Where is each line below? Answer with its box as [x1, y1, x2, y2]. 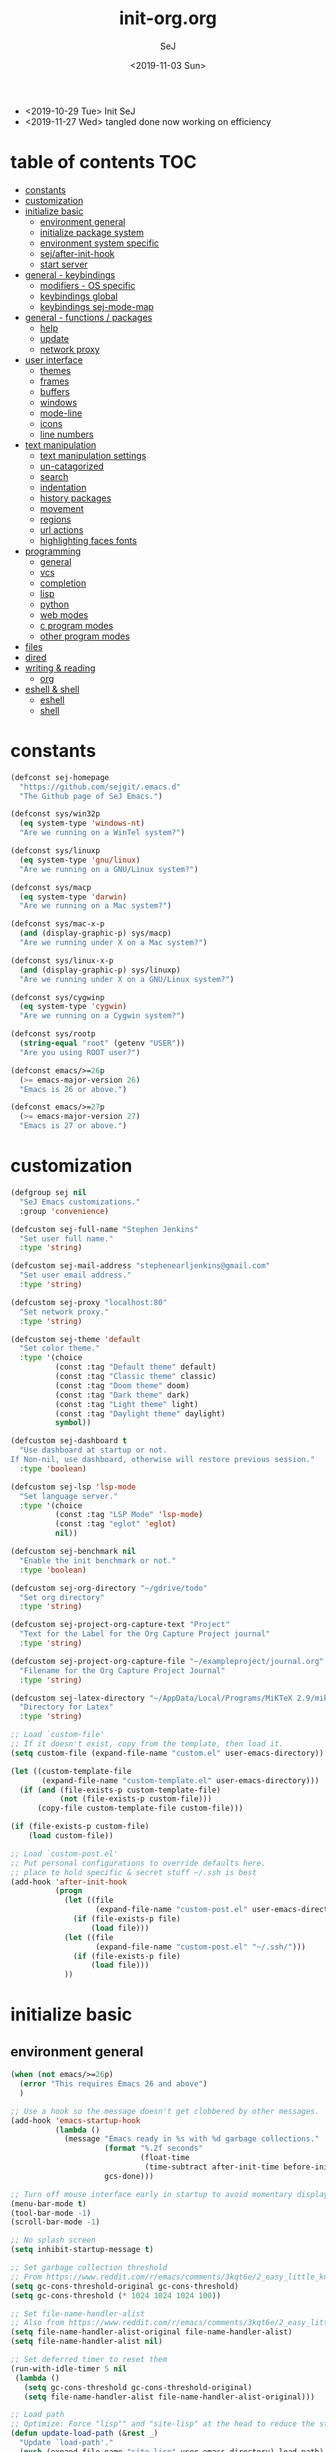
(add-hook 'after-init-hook [10, 1877, 128, 1887]
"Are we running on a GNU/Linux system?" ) [19, 864, 199, 874]
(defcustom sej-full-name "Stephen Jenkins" [10, 1224, 199, 1234]
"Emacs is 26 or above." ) [19, 1084, 128, 1094]
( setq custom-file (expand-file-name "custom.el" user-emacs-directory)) [10, 1748, 325, 1758]
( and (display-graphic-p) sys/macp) [19, 928, 172, 939]
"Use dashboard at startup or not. [19, 1445, 168, 1456]
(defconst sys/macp [10, 882, 92, 892]
